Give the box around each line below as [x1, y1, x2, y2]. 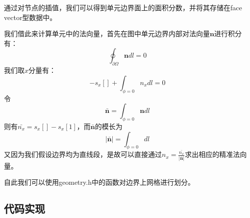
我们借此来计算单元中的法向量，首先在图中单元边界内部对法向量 [4, 28, 210, 39]
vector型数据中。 [4, 12, 57, 22]
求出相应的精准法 [185, 149, 240, 159]
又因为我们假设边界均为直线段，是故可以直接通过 [4, 149, 162, 159]
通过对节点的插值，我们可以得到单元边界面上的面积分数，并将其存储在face [4, 2, 242, 12]
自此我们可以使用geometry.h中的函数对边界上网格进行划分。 [4, 177, 195, 187]
